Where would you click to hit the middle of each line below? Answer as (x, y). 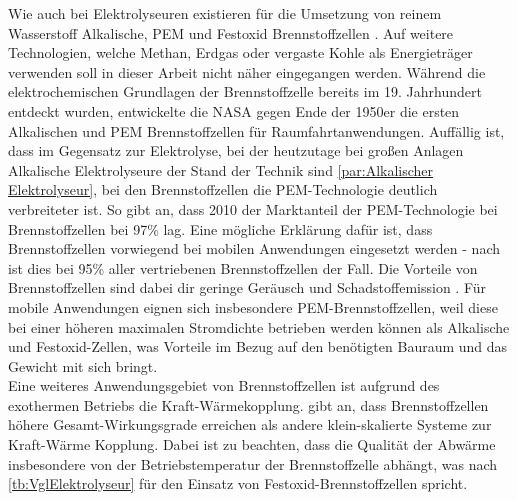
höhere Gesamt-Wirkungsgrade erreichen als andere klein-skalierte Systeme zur (250, 424)
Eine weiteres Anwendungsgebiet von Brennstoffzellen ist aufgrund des (224, 385)
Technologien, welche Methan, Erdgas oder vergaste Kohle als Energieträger (240, 52)
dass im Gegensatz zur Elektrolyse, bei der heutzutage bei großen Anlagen (236, 150)
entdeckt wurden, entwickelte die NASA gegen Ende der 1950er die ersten (234, 110)
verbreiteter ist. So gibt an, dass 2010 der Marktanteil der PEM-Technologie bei (253, 208)
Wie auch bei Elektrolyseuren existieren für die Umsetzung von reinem (225, 13)
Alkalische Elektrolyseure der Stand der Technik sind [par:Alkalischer (221, 169)
